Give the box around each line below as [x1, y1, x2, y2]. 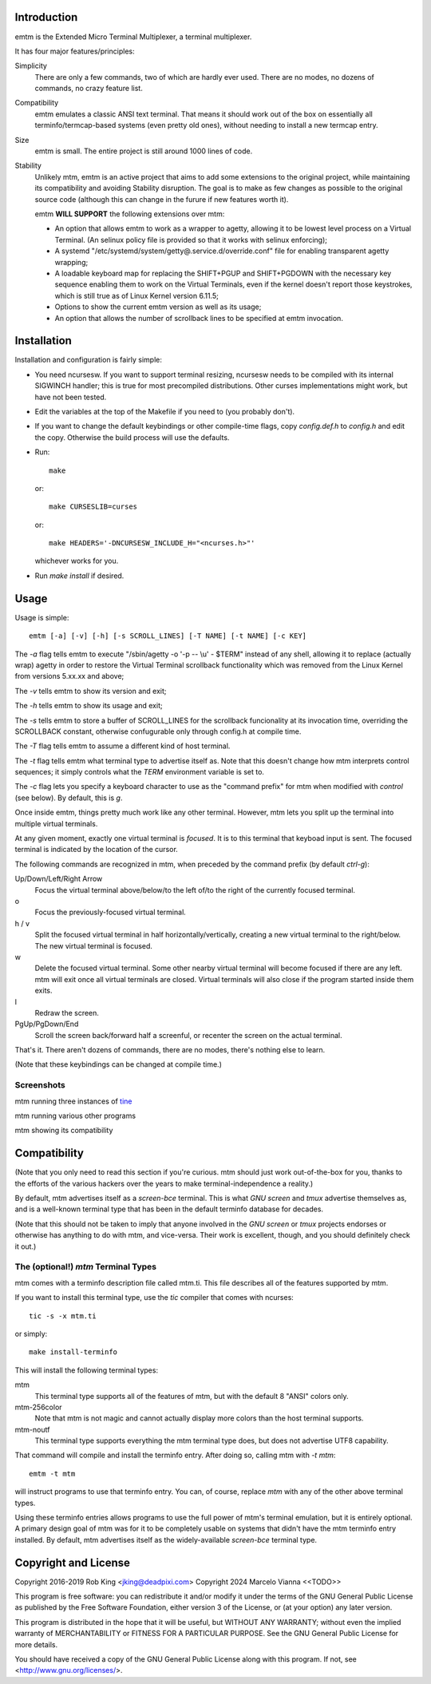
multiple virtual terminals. [14, 818, 98, 828]
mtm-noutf [14, 1424, 50, 1434]
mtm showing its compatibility [14, 1126, 113, 1135]
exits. [34, 986, 53, 996]
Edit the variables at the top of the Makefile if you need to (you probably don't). [34, 406, 295, 416]
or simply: [14, 1329, 48, 1338]
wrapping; [54, 257, 89, 267]
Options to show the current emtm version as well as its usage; [54, 302, 262, 311]
